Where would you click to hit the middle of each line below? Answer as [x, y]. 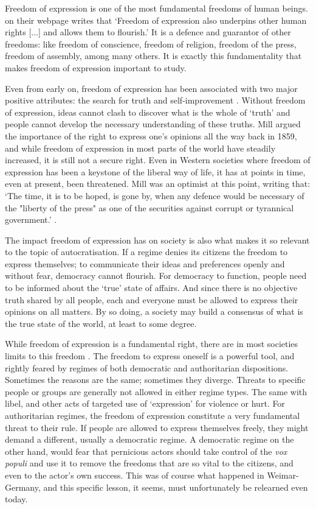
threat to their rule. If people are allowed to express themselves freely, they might [157, 427]
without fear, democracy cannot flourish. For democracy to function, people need [156, 276]
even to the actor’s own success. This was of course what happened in [135, 475]
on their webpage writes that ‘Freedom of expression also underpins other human [156, 20]
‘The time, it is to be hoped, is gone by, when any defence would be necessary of [155, 195]
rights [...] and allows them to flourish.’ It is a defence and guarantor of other [148, 32]
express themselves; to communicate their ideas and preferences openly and [145, 263]
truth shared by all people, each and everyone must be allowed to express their [152, 299]
